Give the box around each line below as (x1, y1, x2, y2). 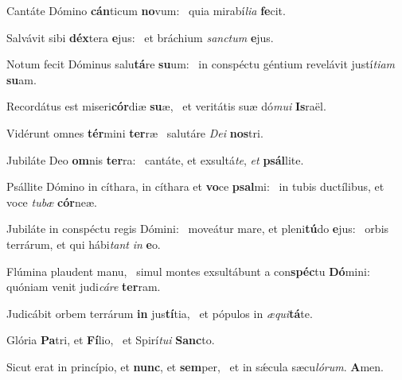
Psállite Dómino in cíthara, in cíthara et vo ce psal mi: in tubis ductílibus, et (6, 178, 384, 195)
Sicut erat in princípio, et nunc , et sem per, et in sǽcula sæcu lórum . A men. (6, 358, 384, 374)
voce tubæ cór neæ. (6, 193, 97, 210)
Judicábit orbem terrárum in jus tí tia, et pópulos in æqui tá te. (6, 304, 313, 321)
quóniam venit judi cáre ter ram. (6, 278, 161, 295)
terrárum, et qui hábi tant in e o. (6, 235, 161, 252)
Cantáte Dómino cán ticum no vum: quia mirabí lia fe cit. (6, 2, 286, 18)
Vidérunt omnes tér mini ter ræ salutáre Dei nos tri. (6, 124, 263, 141)
